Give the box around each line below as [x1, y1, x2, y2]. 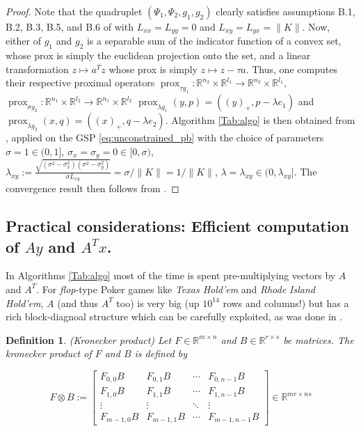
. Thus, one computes [246, 61, 337, 76]
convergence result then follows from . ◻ [6, 181, 179, 196]
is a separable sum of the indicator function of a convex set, [86, 33, 342, 48]
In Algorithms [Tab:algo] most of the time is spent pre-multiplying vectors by [6, 268, 336, 283]
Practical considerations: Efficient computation [6, 215, 349, 237]
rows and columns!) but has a [223, 295, 349, 310]
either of [6, 33, 41, 48]
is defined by [134, 346, 188, 361]
